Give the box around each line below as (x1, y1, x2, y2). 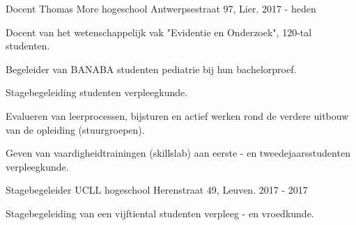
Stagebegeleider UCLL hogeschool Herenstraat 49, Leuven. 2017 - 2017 (6, 183, 308, 197)
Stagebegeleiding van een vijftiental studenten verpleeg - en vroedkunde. (6, 205, 314, 220)
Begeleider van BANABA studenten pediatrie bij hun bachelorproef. (6, 61, 297, 76)
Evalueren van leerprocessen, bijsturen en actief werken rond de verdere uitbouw (6, 108, 349, 123)
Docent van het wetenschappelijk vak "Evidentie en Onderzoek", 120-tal (6, 24, 312, 39)
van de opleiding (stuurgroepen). (6, 122, 145, 137)
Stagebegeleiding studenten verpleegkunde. (6, 85, 188, 100)
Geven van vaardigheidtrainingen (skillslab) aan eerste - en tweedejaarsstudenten (6, 146, 350, 160)
